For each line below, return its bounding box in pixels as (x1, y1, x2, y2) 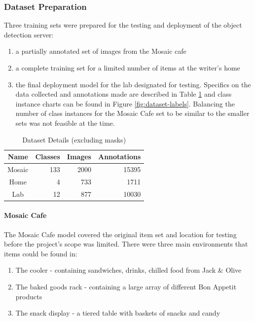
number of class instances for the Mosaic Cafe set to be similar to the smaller (15, 108, 250, 118)
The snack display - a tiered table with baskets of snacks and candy (15, 308, 220, 318)
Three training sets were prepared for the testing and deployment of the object (4, 20, 242, 30)
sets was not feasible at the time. (15, 117, 115, 128)
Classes (35, 151, 60, 162)
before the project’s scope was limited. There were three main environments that (4, 239, 248, 249)
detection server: (4, 29, 54, 39)
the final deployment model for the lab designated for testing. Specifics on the (15, 79, 251, 89)
